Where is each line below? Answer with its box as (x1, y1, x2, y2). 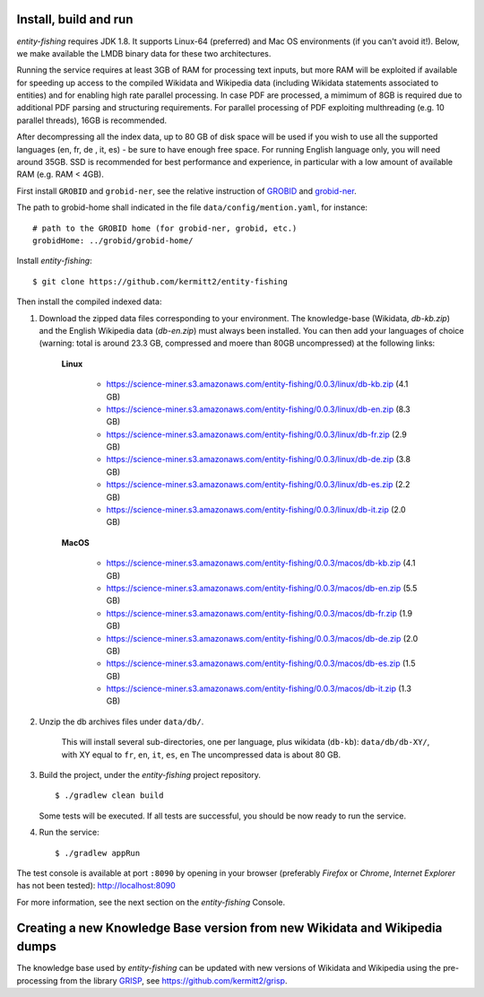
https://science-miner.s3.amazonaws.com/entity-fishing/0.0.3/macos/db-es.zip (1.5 (106, 658, 416, 669)
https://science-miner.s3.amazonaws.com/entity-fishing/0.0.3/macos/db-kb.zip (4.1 (106, 557, 416, 569)
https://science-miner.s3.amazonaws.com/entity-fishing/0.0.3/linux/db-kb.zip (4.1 (106, 379, 409, 389)
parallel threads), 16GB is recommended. (16, 115, 168, 126)
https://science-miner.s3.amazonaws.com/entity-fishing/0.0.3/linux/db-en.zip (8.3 (106, 404, 411, 415)
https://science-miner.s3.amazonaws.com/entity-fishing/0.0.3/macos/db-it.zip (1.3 (106, 683, 412, 695)
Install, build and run (16, 12, 134, 27)
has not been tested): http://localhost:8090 (16, 880, 177, 891)
